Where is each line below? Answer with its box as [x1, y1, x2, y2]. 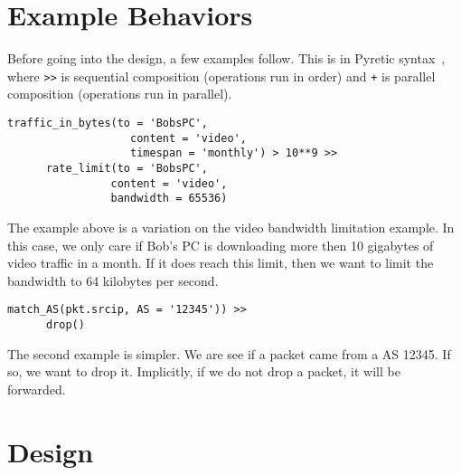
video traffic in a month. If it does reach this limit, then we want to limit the [7, 253, 434, 272]
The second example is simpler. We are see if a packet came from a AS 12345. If [7, 344, 451, 363]
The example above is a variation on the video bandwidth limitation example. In [7, 217, 455, 236]
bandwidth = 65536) [110, 192, 228, 205]
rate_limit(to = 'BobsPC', [45, 161, 208, 175]
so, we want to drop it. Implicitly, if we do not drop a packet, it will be [7, 362, 400, 381]
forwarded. [7, 379, 66, 398]
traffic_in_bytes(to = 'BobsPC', [7, 116, 208, 129]
